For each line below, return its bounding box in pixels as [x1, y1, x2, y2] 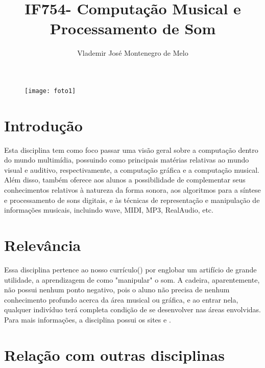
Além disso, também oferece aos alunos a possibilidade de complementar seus [4, 174, 246, 185]
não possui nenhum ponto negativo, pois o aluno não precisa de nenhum [4, 284, 230, 295]
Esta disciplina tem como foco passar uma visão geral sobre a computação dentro [4, 144, 258, 155]
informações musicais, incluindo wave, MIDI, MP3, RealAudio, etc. [4, 204, 213, 215]
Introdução [4, 114, 83, 135]
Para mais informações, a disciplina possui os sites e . [4, 314, 171, 325]
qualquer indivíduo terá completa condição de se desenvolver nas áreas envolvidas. [4, 304, 261, 315]
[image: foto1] [25, 87, 76, 95]
